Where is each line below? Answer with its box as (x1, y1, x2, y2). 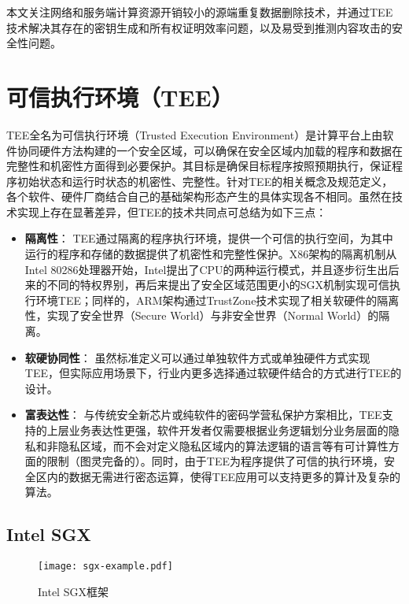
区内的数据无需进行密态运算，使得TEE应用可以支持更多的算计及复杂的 (35, 468, 400, 484)
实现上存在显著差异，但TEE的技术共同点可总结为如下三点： (17, 203, 327, 220)
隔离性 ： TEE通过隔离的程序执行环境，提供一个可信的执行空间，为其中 (24, 230, 393, 246)
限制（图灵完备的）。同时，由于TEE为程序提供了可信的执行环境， (46, 453, 384, 469)
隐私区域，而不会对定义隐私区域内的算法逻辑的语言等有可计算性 (57, 437, 389, 454)
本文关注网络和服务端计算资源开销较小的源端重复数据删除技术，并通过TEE (6, 4, 393, 20)
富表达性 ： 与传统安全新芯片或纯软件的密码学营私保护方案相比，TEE (24, 406, 382, 423)
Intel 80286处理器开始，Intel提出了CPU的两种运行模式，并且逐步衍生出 (24, 261, 389, 277)
